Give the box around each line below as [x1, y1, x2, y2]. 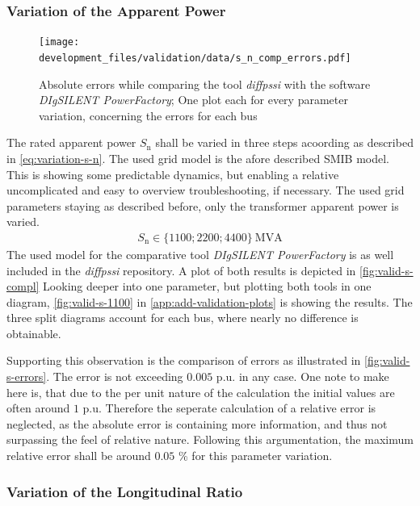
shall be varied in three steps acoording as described [155, 134, 414, 151]
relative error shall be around [6, 447, 151, 464]
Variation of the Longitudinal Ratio [6, 481, 243, 501]
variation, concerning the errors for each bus [39, 107, 258, 123]
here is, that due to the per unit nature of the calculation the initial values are [6, 383, 395, 400]
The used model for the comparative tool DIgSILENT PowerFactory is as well [6, 245, 394, 262]
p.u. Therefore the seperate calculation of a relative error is [82, 399, 376, 416]
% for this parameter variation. [178, 447, 333, 464]
